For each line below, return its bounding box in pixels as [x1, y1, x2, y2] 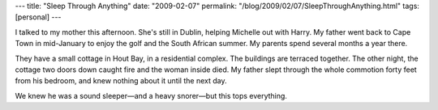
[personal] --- [15, 12, 62, 22]
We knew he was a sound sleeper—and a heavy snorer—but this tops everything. [15, 91, 288, 100]
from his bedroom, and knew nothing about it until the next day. [15, 76, 227, 86]
